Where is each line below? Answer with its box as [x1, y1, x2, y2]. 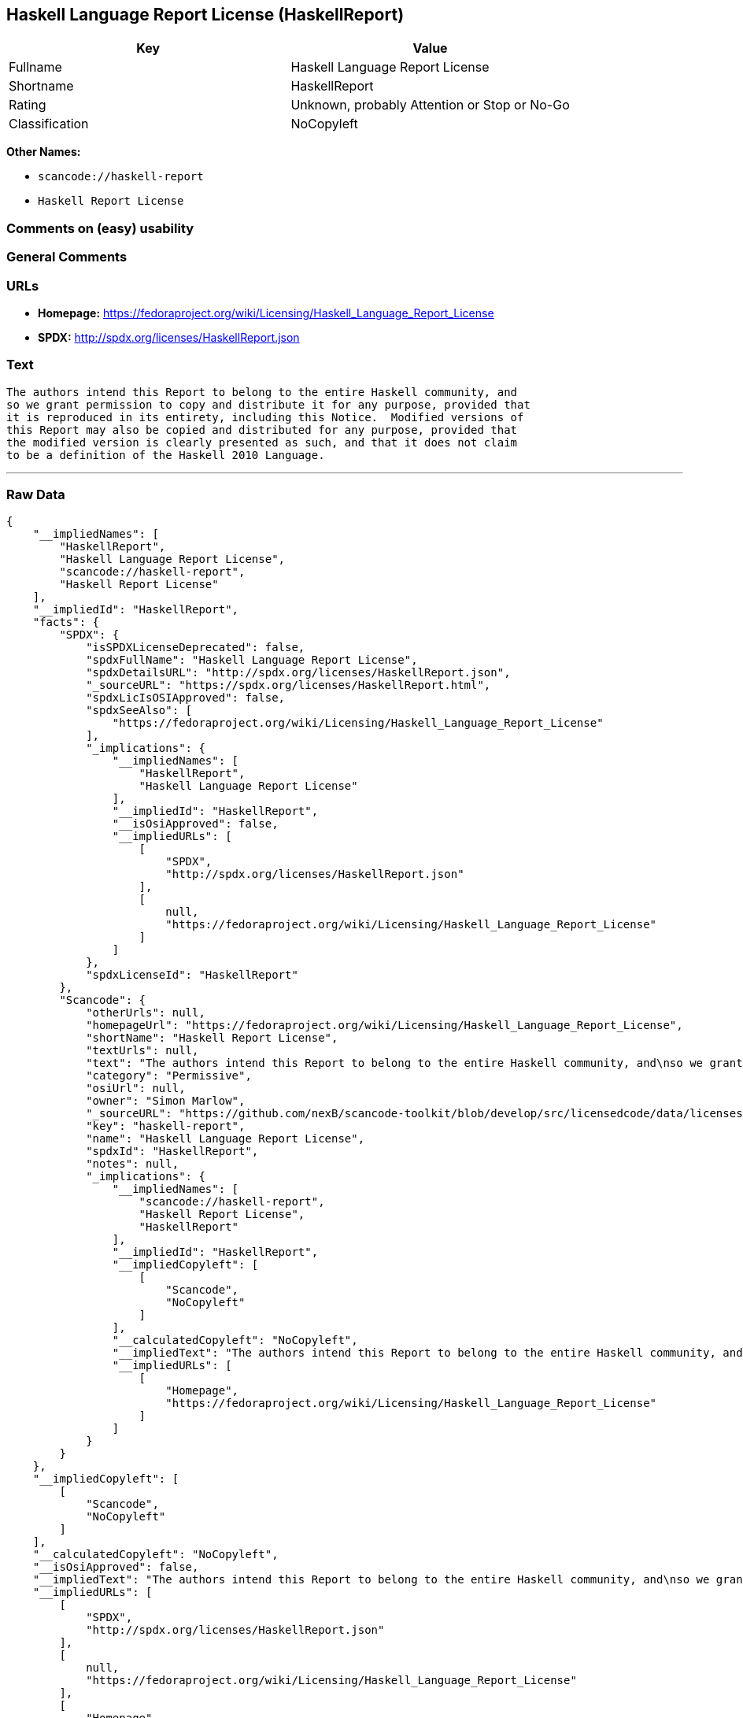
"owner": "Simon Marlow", [86, 1094, 246, 1108]
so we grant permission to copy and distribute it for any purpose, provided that [6, 398, 530, 411]
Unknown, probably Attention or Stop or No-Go [290, 97, 570, 113]
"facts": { [32, 616, 100, 629]
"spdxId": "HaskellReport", [86, 1145, 259, 1158]
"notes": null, [86, 1157, 179, 1171]
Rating [9, 97, 46, 113]
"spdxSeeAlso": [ [86, 704, 193, 717]
